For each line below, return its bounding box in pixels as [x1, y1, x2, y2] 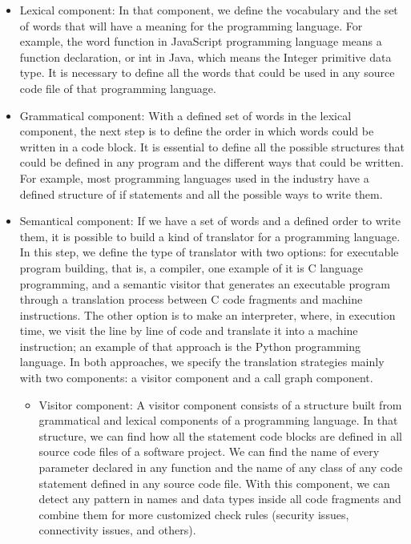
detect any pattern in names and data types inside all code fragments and [38, 490, 401, 507]
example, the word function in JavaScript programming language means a [19, 33, 382, 50]
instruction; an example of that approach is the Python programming [19, 337, 361, 354]
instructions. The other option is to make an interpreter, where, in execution [19, 306, 396, 323]
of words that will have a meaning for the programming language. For [19, 17, 363, 34]
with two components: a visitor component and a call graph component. [19, 369, 373, 386]
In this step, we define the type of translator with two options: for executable [19, 244, 399, 260]
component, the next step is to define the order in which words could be [19, 123, 374, 139]
